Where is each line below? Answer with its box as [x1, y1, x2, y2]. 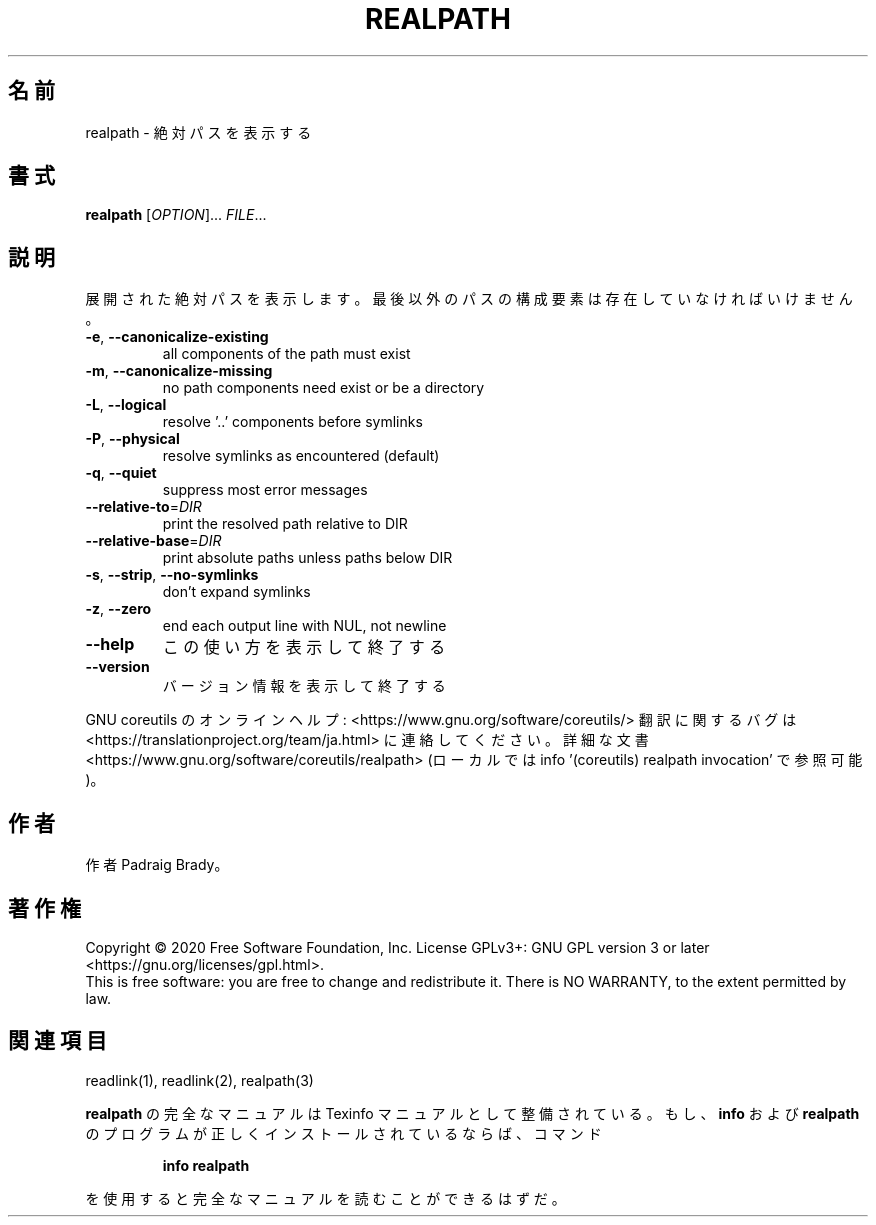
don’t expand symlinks [162, 583, 311, 601]
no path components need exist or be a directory [162, 379, 485, 397]
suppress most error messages [162, 481, 368, 499]
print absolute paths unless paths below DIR [162, 549, 453, 567]
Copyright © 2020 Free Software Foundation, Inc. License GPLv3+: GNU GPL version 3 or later [85, 938, 710, 956]
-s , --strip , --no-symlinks [85, 566, 259, 584]
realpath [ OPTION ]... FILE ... [85, 206, 267, 224]
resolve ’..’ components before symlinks [162, 413, 423, 431]
